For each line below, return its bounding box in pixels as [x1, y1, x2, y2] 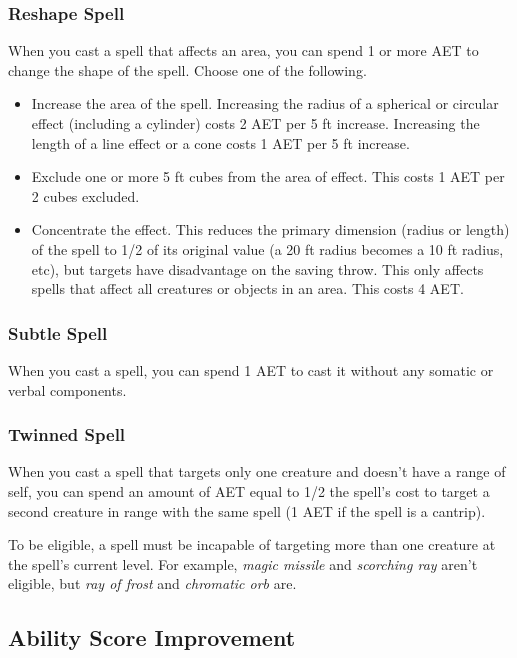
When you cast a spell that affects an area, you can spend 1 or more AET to [8, 40, 479, 61]
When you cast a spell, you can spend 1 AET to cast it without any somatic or [8, 359, 494, 380]
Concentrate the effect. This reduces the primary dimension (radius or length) [31, 219, 510, 240]
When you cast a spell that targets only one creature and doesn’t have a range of [8, 461, 506, 482]
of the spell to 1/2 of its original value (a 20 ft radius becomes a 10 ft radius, [31, 238, 504, 259]
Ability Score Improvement [8, 622, 296, 653]
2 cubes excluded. [31, 185, 140, 206]
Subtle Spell [8, 320, 108, 345]
